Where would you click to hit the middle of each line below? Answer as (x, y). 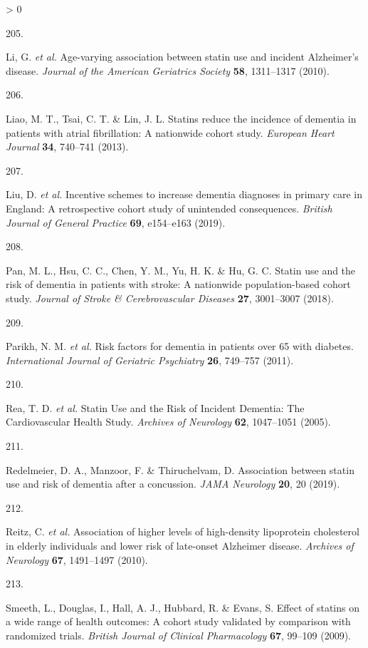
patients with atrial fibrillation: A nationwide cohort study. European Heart (170, 132)
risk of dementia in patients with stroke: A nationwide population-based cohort (178, 284)
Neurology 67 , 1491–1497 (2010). (77, 559)
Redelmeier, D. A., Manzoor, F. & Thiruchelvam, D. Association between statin (180, 469)
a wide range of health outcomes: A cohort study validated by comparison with (178, 621)
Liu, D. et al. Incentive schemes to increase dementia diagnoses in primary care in (184, 194)
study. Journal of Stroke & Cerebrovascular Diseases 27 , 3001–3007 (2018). (170, 298)
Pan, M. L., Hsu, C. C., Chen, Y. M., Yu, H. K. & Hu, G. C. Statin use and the (181, 270)
